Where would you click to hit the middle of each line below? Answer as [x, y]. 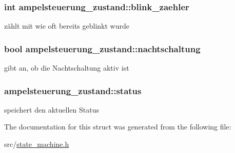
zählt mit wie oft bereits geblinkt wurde [67, 26]
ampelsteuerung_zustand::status [73, 90]
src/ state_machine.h [37, 144]
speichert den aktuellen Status [52, 109]
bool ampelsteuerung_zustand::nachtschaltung [102, 48]
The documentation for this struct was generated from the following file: [118, 127]
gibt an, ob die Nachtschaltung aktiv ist [67, 68]
